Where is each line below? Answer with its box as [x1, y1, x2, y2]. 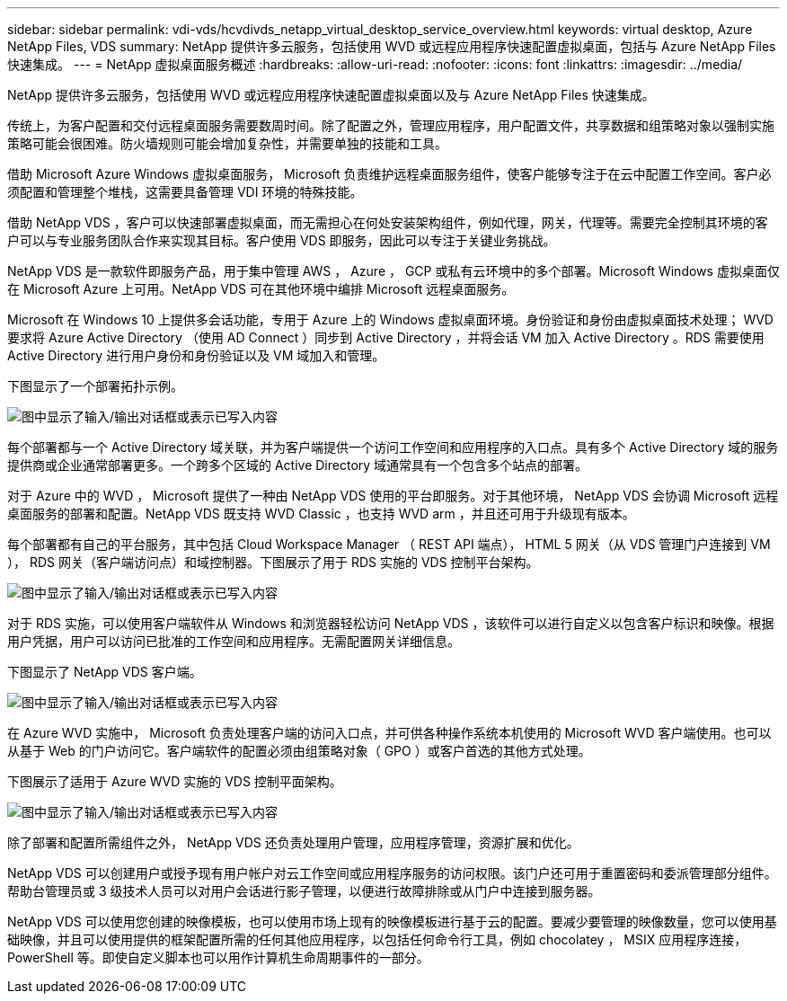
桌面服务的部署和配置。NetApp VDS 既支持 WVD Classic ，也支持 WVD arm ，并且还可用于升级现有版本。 [7, 506, 635, 521]
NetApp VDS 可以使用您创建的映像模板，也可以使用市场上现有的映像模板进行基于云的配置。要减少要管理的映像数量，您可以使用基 [7, 914, 777, 929]
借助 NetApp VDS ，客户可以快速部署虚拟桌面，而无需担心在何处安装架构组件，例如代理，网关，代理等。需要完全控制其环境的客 [7, 215, 768, 230]
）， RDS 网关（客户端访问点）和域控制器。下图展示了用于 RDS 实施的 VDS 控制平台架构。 [7, 554, 539, 570]
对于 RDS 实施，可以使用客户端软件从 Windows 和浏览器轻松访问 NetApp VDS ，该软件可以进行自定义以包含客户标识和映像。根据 [7, 616, 774, 631]
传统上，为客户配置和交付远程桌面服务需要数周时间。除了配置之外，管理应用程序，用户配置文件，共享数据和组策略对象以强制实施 [7, 118, 774, 133]
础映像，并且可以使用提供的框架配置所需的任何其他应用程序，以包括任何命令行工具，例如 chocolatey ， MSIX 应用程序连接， [7, 932, 747, 947]
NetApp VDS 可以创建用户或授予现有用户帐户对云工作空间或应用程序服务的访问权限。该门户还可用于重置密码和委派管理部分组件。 [7, 865, 777, 881]
